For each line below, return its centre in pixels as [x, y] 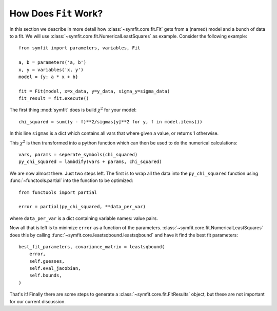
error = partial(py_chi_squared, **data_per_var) [82, 207]
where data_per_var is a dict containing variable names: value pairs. [84, 218]
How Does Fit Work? [56, 13]
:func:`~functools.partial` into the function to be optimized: [71, 180]
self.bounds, [45, 276]
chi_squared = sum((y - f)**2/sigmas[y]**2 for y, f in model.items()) [111, 122]
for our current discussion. [38, 301]
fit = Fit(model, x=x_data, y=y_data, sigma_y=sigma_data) [94, 91]
